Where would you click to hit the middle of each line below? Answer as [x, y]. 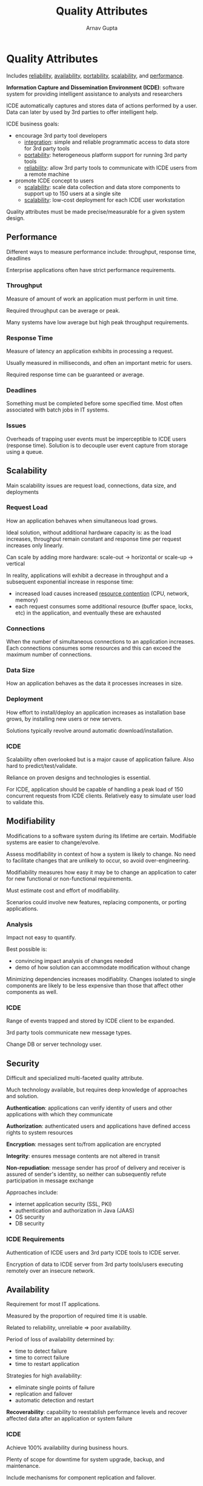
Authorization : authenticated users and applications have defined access [98, 1126]
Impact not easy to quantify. [41, 938]
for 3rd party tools [47, 148]
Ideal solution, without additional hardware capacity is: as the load [89, 532]
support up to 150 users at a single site [72, 193]
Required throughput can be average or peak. [63, 310]
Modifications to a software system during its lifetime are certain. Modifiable [101, 836]
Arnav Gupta [102, 28]
